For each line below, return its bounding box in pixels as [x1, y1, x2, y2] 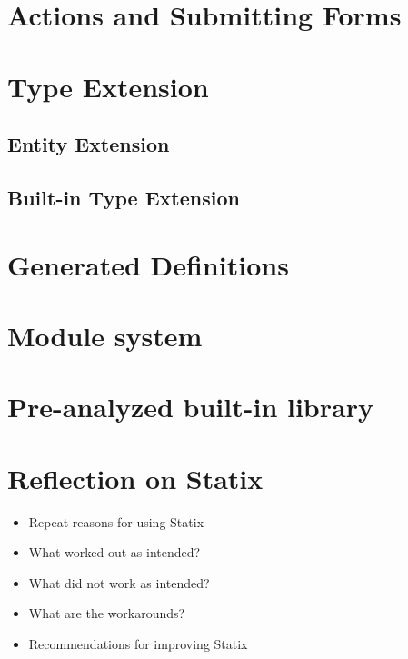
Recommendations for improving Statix [28, 634, 248, 653]
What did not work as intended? [28, 573, 210, 592]
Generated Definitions [7, 245, 289, 283]
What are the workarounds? [28, 604, 185, 623]
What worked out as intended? [28, 543, 201, 562]
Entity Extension [7, 130, 170, 158]
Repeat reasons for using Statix [28, 512, 204, 531]
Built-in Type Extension [7, 183, 240, 211]
